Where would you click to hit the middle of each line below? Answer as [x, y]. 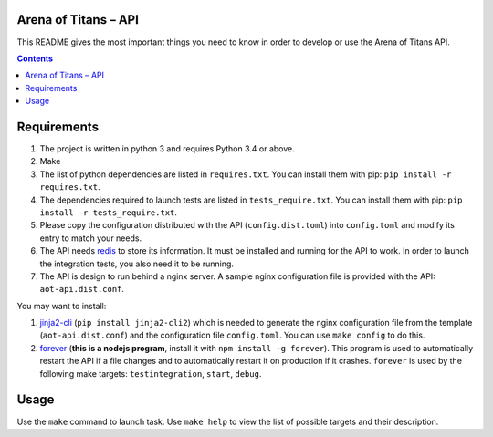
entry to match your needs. [90, 238]
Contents [35, 58]
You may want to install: [62, 306]
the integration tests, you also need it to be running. [137, 264]
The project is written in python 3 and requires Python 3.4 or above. [168, 148]
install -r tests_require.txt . [109, 212]
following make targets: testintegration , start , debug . [151, 373]
